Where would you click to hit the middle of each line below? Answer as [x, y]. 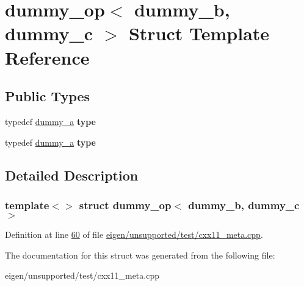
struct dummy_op [125, 205]
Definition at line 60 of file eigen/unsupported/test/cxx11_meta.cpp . [134, 234]
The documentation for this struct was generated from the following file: [140, 255]
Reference [47, 57]
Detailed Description [72, 175]
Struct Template [199, 33]
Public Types [48, 96]
